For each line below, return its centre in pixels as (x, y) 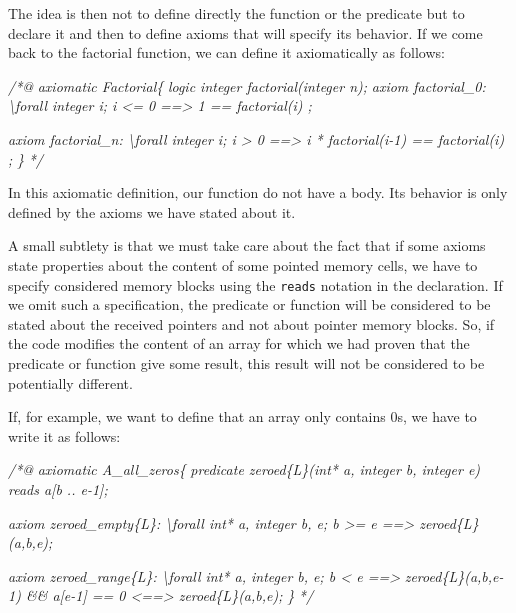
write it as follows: (64, 435)
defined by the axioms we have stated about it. (152, 211)
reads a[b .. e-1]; (58, 488)
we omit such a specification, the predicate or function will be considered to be (249, 304)
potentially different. (70, 382)
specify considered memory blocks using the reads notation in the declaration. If (255, 284)
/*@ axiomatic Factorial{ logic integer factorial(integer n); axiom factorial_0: (247, 85)
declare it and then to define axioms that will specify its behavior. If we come (245, 32)
